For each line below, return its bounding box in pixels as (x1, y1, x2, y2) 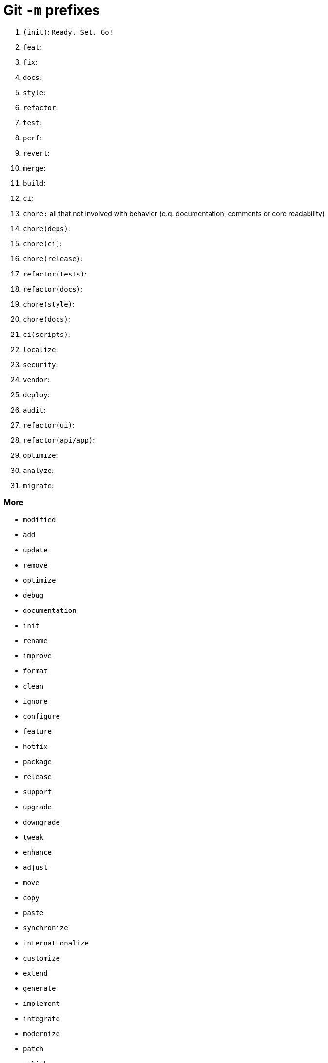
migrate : (23, 481, 54, 490)
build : (23, 178, 46, 187)
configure (23, 712, 60, 720)
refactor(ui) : (23, 420, 75, 429)
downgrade (23, 818, 60, 826)
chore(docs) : (23, 315, 70, 323)
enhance (23, 848, 52, 856)
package (23, 757, 52, 766)
